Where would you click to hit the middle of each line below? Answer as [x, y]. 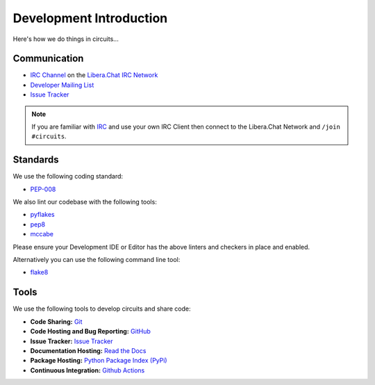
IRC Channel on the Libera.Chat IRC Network [94, 75]
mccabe [42, 234]
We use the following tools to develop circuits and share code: [102, 309]
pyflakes [42, 215]
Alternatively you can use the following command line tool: [97, 260]
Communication [48, 59]
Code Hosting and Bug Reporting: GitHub [90, 331]
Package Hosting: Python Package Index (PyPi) [99, 361]
